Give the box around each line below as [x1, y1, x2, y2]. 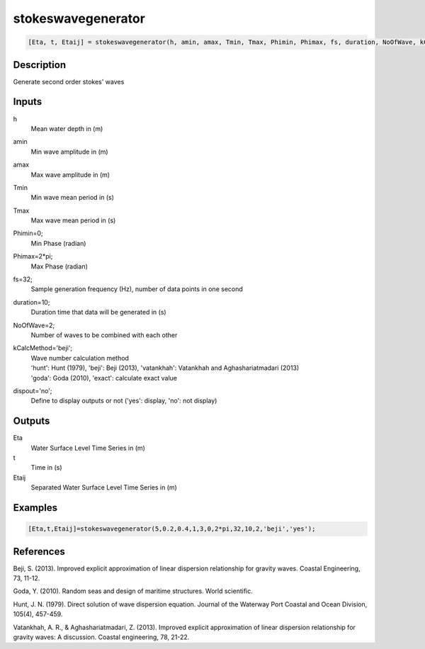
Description [13, 59, 67, 71]
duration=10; [13, 298, 50, 306]
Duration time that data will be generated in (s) [30, 308, 166, 317]
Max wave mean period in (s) [30, 216, 116, 225]
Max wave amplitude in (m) [30, 170, 110, 179]
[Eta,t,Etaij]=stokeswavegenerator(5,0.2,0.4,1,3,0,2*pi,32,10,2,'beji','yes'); [28, 525, 316, 533]
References [13, 546, 65, 558]
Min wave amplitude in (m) [30, 147, 109, 156]
